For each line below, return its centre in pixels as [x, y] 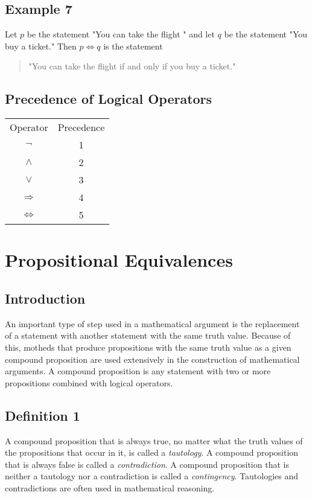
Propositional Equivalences [119, 260]
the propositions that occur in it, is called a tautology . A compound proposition [152, 452]
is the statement [133, 46]
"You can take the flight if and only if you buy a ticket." [132, 66]
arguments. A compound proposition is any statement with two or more [138, 371]
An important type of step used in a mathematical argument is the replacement [152, 323]
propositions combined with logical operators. [89, 382]
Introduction [45, 298]
